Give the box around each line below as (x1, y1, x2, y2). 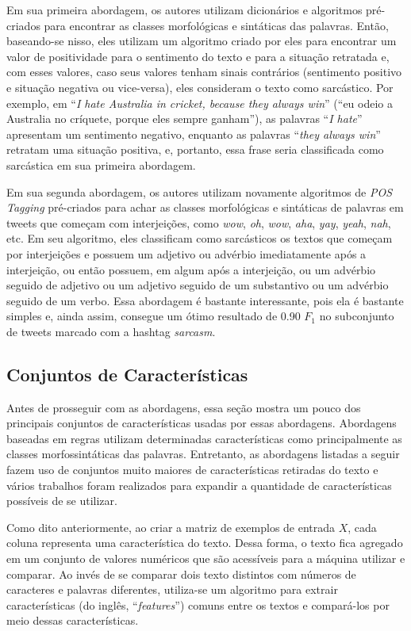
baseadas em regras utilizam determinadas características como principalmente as (6, 430, 402, 446)
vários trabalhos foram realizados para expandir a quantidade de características (6, 476, 392, 493)
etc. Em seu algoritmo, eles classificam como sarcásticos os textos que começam (6, 230, 393, 247)
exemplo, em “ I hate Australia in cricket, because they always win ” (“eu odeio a (6, 94, 393, 111)
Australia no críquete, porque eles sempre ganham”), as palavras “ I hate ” (6, 110, 363, 127)
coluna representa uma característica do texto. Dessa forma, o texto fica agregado (6, 534, 403, 551)
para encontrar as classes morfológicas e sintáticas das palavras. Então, (44, 17, 389, 33)
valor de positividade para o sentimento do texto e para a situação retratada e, (6, 48, 390, 64)
